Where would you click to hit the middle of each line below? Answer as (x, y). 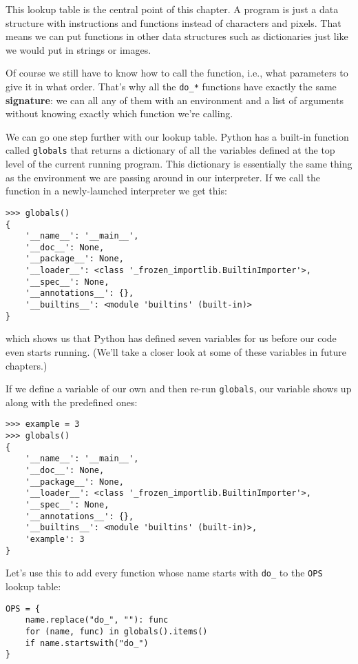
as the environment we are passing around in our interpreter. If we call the (163, 177)
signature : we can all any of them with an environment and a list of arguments (175, 100)
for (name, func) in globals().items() (116, 631)
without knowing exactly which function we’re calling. (119, 113)
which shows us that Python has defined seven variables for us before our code (171, 338)
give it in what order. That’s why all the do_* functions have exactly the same (171, 86)
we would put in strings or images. (78, 49)
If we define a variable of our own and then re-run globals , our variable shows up (179, 389)
